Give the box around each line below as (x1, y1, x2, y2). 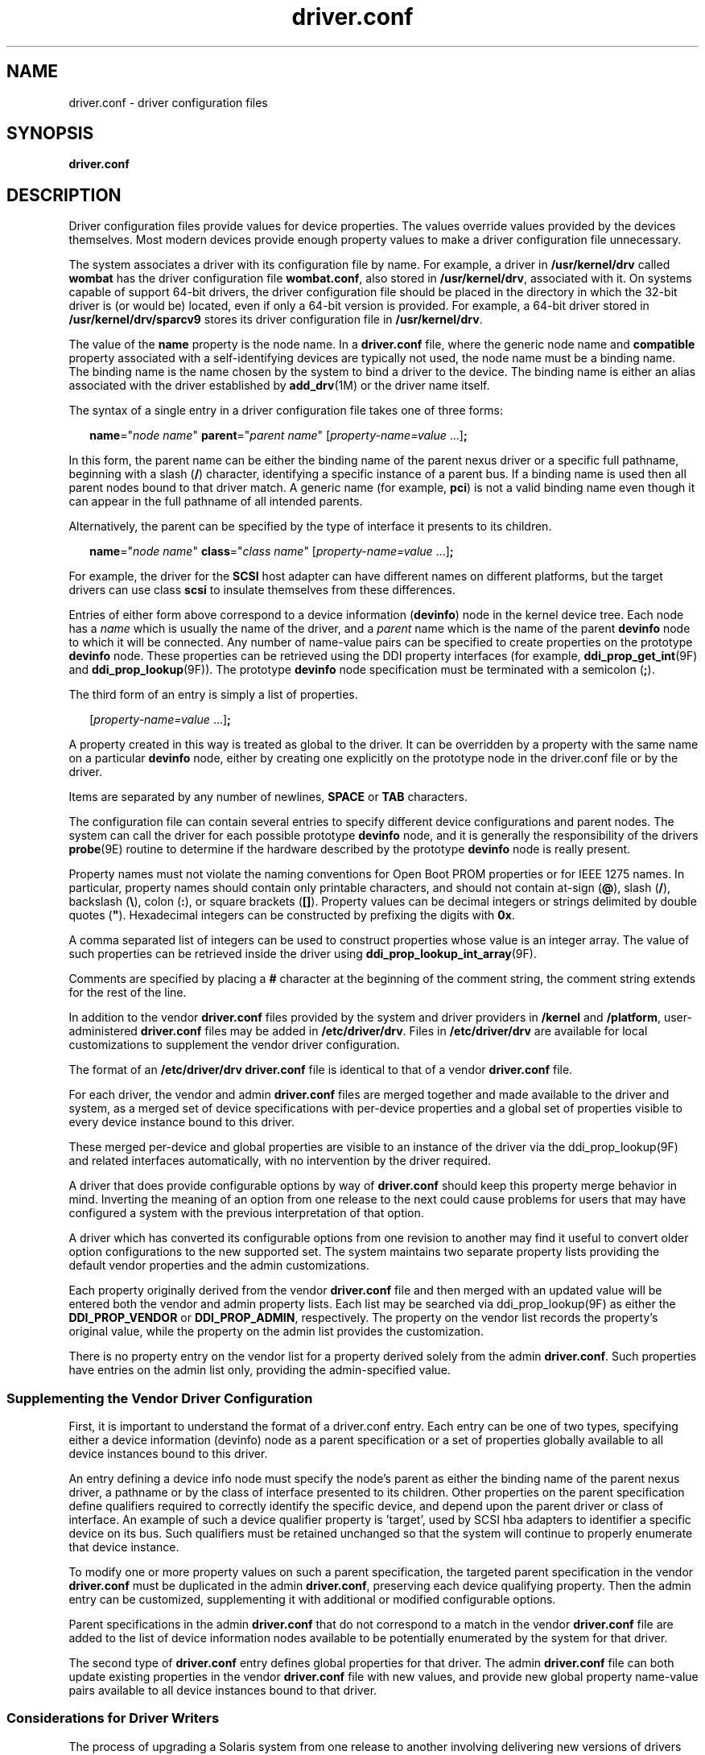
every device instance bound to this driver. (68, 1115, 295, 1129)
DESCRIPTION (6, 184, 122, 205)
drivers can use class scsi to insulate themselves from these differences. (68, 583, 456, 597)
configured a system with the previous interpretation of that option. (68, 1206, 424, 1220)
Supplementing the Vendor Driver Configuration (6, 1390, 313, 1406)
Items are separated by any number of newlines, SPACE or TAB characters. (68, 790, 468, 804)
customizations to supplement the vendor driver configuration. (68, 1038, 400, 1052)
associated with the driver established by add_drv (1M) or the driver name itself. (68, 378, 490, 393)
